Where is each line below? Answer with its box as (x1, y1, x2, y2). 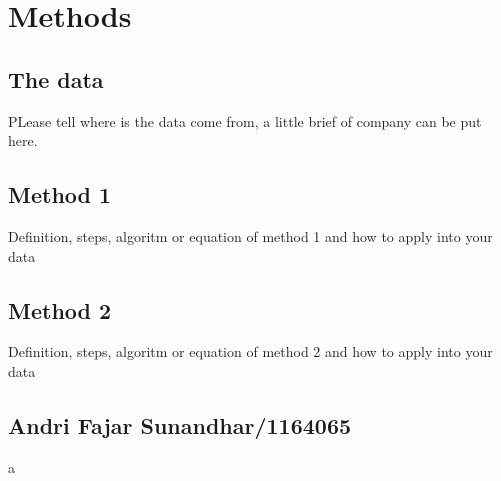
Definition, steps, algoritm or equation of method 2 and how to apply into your (8, 341, 493, 362)
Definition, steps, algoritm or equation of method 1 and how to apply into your (8, 225, 493, 246)
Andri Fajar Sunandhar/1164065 (8, 409, 352, 440)
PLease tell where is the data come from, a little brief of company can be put (8, 110, 482, 131)
